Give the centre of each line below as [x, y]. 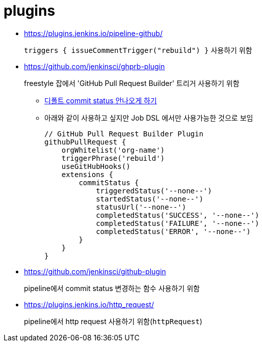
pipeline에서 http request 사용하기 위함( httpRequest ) [113, 321]
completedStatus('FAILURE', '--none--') [178, 223]
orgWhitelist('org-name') [113, 150]
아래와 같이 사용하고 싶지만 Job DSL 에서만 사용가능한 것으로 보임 [149, 118]
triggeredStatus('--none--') [154, 191]
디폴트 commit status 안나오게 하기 [101, 100]
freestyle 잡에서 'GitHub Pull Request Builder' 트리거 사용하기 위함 [132, 83]
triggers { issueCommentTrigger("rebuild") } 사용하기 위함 [138, 50]
